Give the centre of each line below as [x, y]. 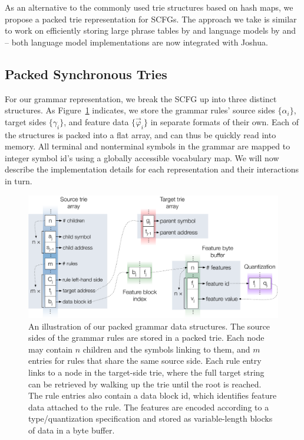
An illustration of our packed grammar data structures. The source [149, 326]
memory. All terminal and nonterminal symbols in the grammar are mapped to [148, 146]
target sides [26, 121]
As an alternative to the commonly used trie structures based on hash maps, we [149, 7]
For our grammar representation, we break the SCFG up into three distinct [141, 98]
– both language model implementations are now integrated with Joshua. [136, 42]
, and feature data [96, 121]
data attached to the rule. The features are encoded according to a [149, 407]
